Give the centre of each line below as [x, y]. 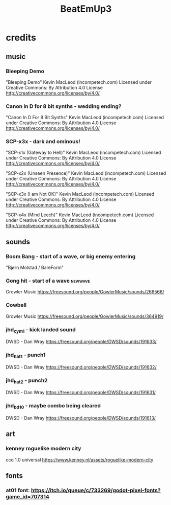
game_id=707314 [28, 497]
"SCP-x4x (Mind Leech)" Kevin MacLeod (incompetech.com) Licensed [80, 215]
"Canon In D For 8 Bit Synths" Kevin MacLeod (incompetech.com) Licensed [85, 118]
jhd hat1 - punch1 [26, 355]
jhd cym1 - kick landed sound [41, 330]
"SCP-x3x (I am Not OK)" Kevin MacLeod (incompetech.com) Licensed [80, 194]
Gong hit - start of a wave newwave [48, 281]
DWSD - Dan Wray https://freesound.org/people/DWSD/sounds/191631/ [81, 393]
